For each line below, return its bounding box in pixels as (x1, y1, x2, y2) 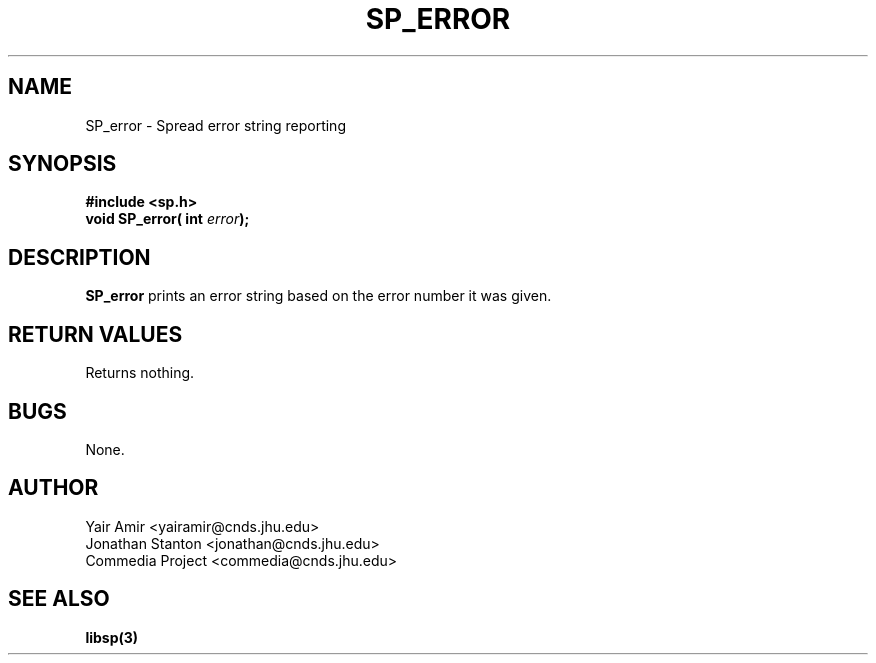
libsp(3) (85, 628, 139, 646)
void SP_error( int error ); (85, 210, 250, 228)
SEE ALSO (8, 586, 110, 612)
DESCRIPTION (8, 244, 151, 270)
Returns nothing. (85, 364, 195, 382)
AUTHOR (8, 475, 99, 501)
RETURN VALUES (8, 321, 183, 347)
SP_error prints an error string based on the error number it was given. (85, 287, 552, 305)
